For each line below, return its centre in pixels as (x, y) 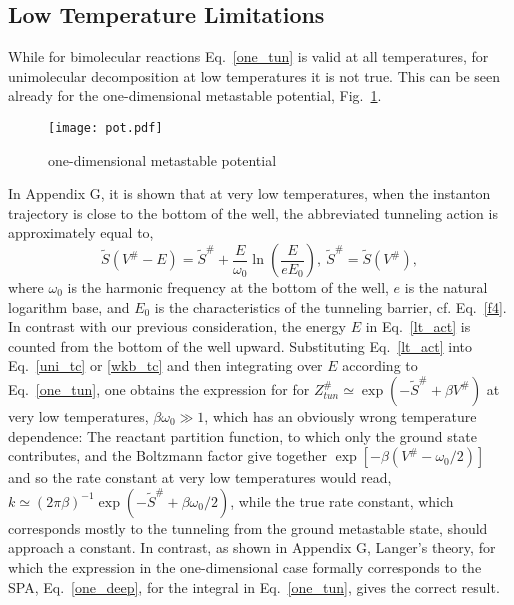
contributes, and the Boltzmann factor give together (167, 455)
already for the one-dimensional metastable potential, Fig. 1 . (195, 95)
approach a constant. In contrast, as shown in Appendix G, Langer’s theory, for (252, 547)
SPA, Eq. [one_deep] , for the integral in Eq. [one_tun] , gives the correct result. (254, 586)
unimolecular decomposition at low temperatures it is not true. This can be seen (254, 75)
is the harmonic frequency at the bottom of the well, (228, 287)
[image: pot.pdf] (105, 127)
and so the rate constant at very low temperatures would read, (200, 477)
